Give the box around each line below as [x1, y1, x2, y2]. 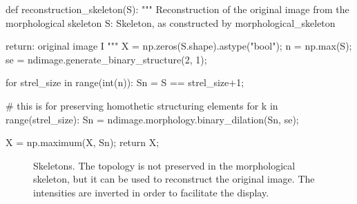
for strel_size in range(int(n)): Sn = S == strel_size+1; [6, 75, 244, 90]
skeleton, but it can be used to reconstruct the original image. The [33, 172, 315, 186]
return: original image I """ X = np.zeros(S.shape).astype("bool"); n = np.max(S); [6, 39, 352, 53]
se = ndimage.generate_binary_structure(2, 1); [6, 52, 207, 66]
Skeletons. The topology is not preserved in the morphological [33, 158, 296, 172]
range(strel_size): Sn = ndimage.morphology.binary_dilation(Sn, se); [6, 112, 299, 126]
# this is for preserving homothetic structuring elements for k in [6, 98, 278, 112]
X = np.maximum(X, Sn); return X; [6, 135, 160, 150]
